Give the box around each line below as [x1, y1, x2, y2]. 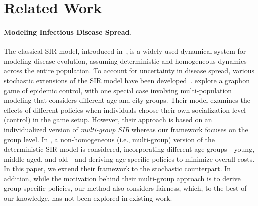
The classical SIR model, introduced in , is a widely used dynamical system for [4, 46, 246, 56]
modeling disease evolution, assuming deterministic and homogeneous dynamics [4, 55, 247, 66]
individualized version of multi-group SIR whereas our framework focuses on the [4, 124, 248, 134]
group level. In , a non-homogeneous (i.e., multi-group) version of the [4, 134, 215, 144]
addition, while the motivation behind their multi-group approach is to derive [4, 173, 241, 183]
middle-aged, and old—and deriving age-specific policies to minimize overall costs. [4, 153, 255, 164]
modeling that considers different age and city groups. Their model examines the [4, 95, 250, 105]
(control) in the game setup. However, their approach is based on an [4, 114, 212, 125]
